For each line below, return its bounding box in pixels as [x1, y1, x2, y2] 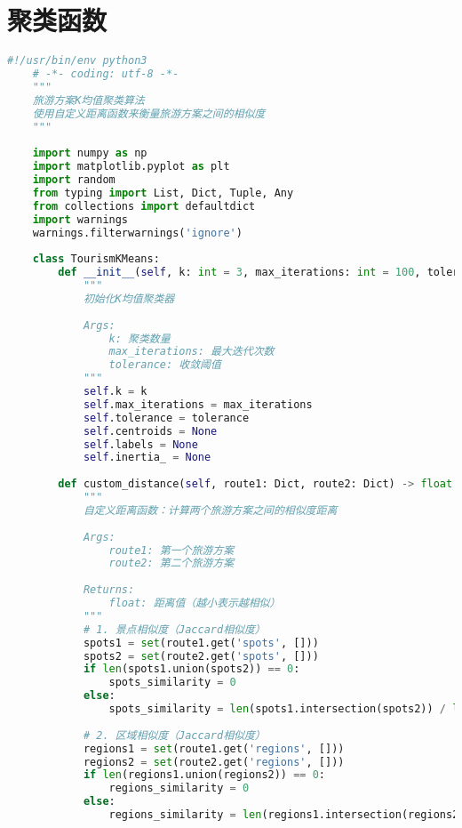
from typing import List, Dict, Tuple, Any [32, 186, 294, 199]
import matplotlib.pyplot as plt [32, 160, 230, 173]
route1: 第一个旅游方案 [108, 543, 235, 557]
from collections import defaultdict [32, 199, 256, 213]
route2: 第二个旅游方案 [108, 557, 235, 570]
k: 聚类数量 [108, 332, 171, 345]
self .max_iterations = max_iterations [83, 398, 313, 411]
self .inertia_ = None [83, 451, 211, 464]
